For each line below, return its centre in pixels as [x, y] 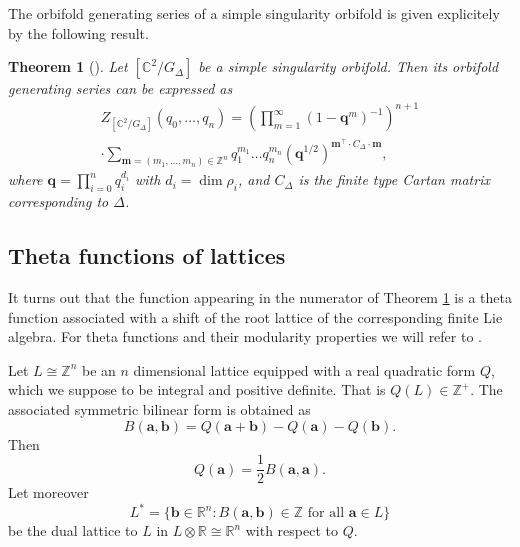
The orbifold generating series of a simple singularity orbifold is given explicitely [254, 13]
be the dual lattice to [73, 530]
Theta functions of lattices [147, 255]
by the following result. [78, 32]
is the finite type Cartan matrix [394, 179]
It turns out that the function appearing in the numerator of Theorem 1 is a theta [260, 297]
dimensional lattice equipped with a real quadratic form [304, 369]
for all [326, 513]
